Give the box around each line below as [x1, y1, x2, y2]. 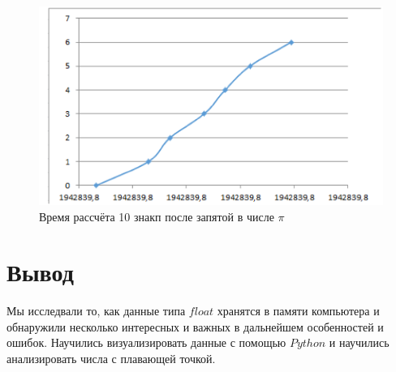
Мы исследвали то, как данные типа [6, 302, 186, 319]
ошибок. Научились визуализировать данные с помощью [6, 334, 286, 351]
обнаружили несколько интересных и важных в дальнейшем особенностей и [6, 318, 384, 335]
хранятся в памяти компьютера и [217, 302, 380, 319]
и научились [329, 334, 390, 351]
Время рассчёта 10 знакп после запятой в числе [39, 207, 274, 224]
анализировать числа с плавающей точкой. [6, 350, 216, 367]
